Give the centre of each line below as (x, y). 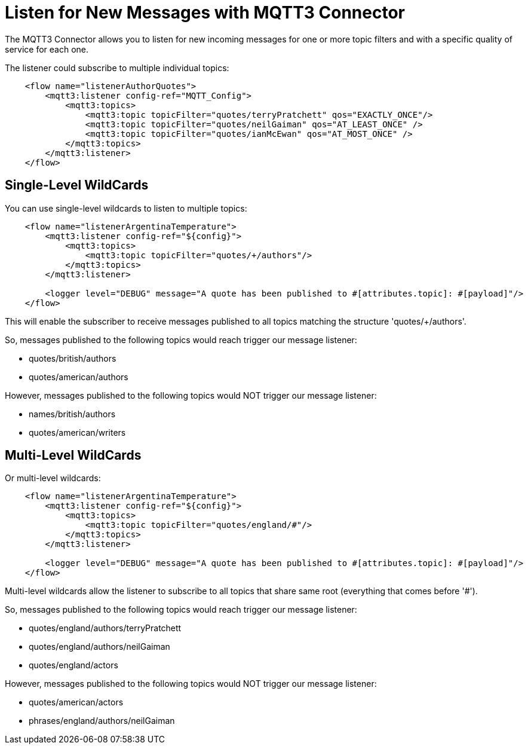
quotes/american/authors (79, 377)
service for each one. (47, 49)
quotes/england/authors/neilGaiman (99, 647)
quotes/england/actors (73, 665)
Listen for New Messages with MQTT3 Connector (205, 13)
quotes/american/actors (76, 702)
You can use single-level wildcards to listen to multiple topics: (126, 208)
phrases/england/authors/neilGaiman (102, 721)
